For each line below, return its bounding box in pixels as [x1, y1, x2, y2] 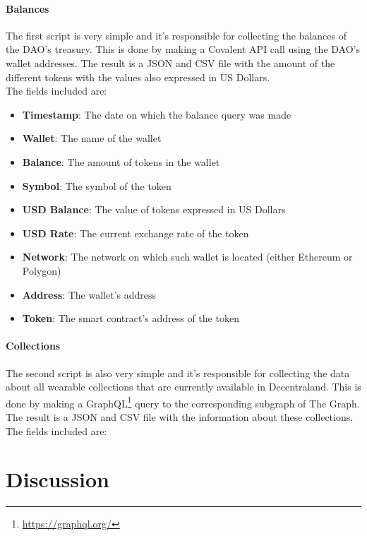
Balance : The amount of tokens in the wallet [22, 154, 220, 169]
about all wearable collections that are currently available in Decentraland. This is [6, 379, 361, 394]
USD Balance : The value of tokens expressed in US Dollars [22, 202, 286, 217]
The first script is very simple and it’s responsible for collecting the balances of [6, 28, 347, 42]
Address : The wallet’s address [22, 287, 157, 302]
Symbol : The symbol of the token [22, 178, 172, 193]
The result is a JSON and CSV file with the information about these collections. [6, 409, 354, 424]
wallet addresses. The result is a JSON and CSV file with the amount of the [6, 55, 335, 70]
